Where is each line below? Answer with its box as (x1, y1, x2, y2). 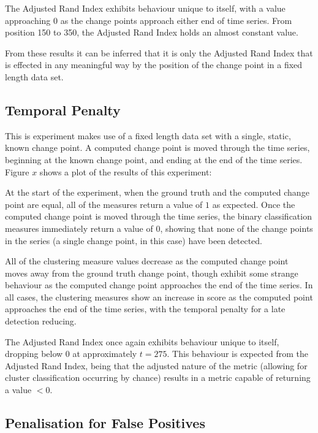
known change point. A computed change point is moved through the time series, (5, 141, 310, 154)
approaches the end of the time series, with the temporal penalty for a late (5, 302, 286, 315)
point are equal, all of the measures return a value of (5, 197, 203, 210)
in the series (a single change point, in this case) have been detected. (5, 234, 262, 247)
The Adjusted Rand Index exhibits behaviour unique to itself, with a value (5, 2, 286, 14)
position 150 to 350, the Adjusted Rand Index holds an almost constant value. (5, 26, 298, 39)
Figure (5, 165, 29, 178)
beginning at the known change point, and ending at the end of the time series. (5, 153, 303, 166)
